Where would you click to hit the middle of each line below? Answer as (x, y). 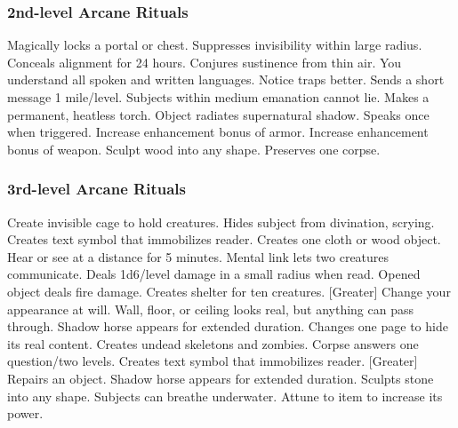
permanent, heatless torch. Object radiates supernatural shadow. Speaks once (218, 114)
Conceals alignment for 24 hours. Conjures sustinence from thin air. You (205, 62)
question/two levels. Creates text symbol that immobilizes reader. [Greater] (213, 361)
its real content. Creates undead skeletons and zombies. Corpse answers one (213, 343)
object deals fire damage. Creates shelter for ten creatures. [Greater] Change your (229, 291)
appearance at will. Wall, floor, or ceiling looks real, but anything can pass (210, 309)
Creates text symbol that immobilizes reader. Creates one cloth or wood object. (224, 239)
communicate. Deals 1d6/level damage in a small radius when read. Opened (214, 274)
